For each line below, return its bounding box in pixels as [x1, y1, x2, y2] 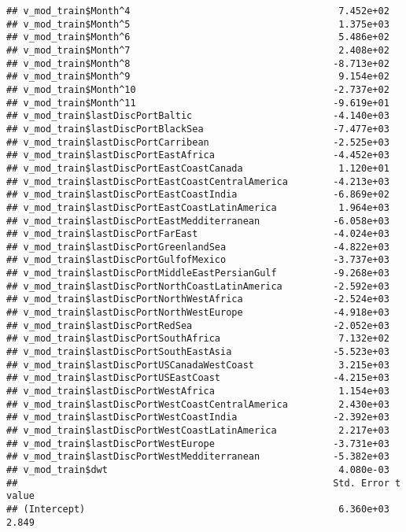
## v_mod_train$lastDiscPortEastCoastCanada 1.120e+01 [6, 162, 389, 174]
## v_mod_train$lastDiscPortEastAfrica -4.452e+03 [6, 150, 389, 161]
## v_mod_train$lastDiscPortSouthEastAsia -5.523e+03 [6, 346, 389, 358]
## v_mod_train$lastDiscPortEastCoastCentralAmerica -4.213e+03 [6, 175, 389, 187]
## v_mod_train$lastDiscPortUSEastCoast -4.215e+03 [6, 372, 389, 384]
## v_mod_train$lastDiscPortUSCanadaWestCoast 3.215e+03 [6, 359, 389, 371]
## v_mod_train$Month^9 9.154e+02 [6, 71, 389, 83]
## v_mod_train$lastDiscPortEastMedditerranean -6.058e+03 [6, 215, 389, 227]
